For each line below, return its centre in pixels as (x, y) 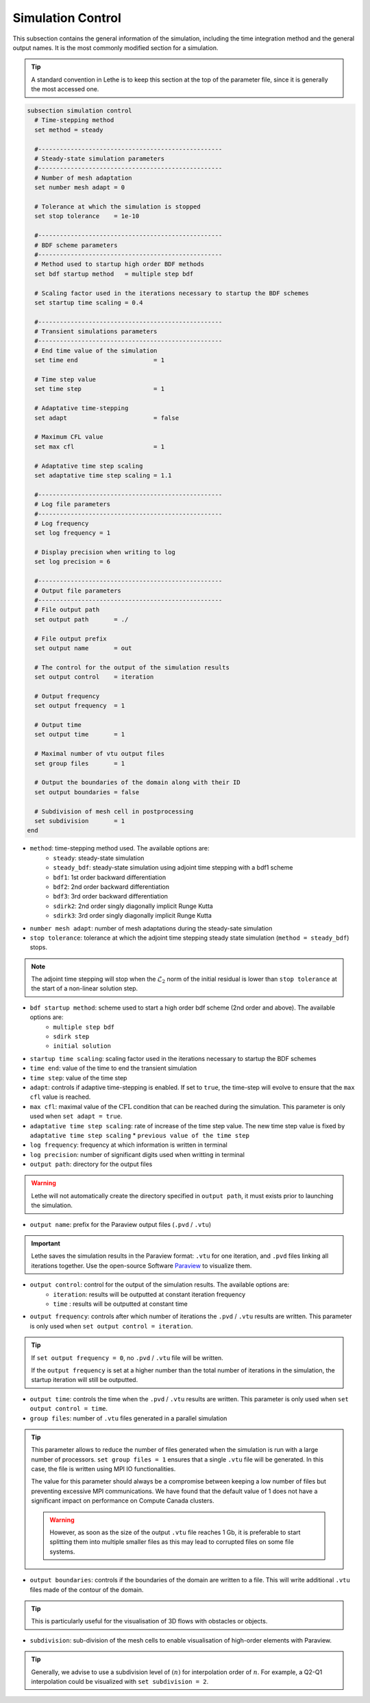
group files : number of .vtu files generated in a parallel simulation (128, 1418)
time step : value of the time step (78, 1077)
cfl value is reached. (60, 1097)
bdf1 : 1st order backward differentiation (110, 877)
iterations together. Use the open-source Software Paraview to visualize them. (141, 1265)
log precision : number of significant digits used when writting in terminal (137, 1154)
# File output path (67, 610)
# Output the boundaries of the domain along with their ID (137, 783)
